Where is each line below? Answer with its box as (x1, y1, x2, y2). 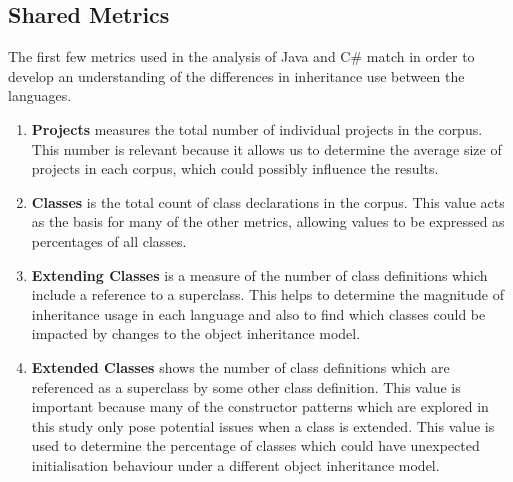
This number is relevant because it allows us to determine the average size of (31, 138, 502, 159)
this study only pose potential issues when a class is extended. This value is (31, 415, 495, 436)
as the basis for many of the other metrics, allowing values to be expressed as (31, 211, 505, 232)
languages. (8, 85, 72, 106)
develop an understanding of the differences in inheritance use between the (8, 65, 465, 86)
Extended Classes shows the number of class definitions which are (31, 356, 450, 377)
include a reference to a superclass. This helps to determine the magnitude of (31, 284, 505, 305)
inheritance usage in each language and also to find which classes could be (31, 303, 486, 324)
